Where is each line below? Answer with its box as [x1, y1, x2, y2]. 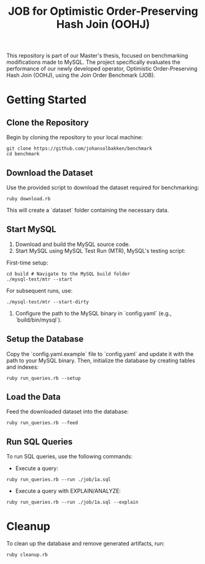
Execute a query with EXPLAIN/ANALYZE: [15, 487, 121, 495]
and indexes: [6, 363, 39, 371]
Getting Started [6, 93, 87, 107]
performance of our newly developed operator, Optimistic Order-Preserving [6, 65, 198, 72]
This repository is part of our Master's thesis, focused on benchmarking [6, 52, 188, 60]
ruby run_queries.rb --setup [6, 375, 81, 381]
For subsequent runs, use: [6, 287, 72, 294]
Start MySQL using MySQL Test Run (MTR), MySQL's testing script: [15, 247, 186, 254]
